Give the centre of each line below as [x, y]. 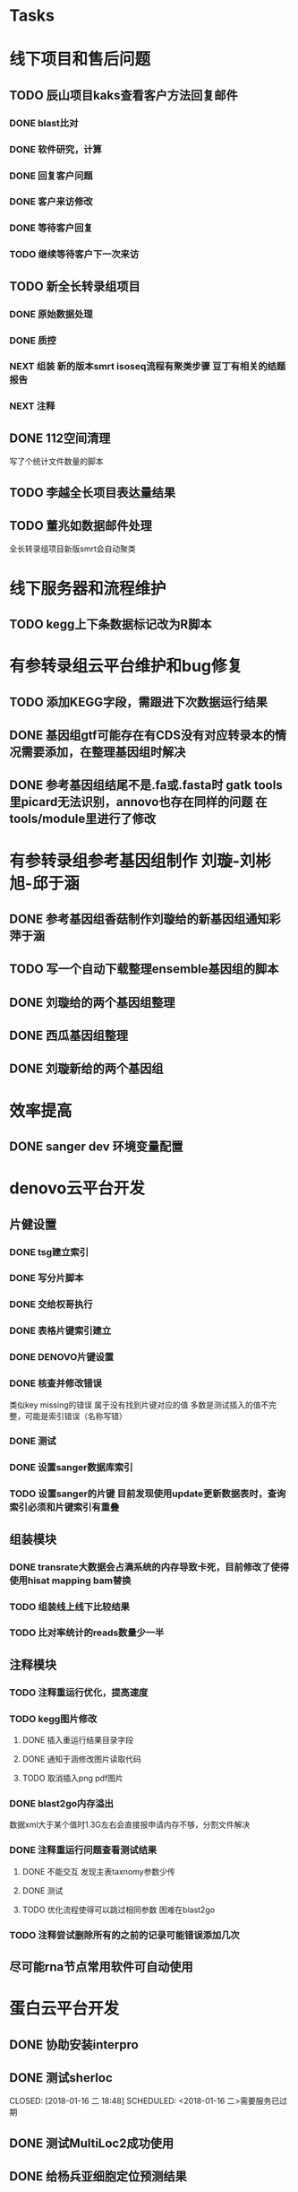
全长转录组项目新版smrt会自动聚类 [72, 549]
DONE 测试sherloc [61, 2078]
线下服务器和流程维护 [88, 589]
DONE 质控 [33, 340]
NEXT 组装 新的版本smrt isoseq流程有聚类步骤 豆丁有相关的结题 [148, 367]
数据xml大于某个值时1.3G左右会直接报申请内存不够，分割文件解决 [130, 1824]
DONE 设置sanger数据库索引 [71, 1468]
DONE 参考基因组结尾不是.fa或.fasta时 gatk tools [146, 785]
